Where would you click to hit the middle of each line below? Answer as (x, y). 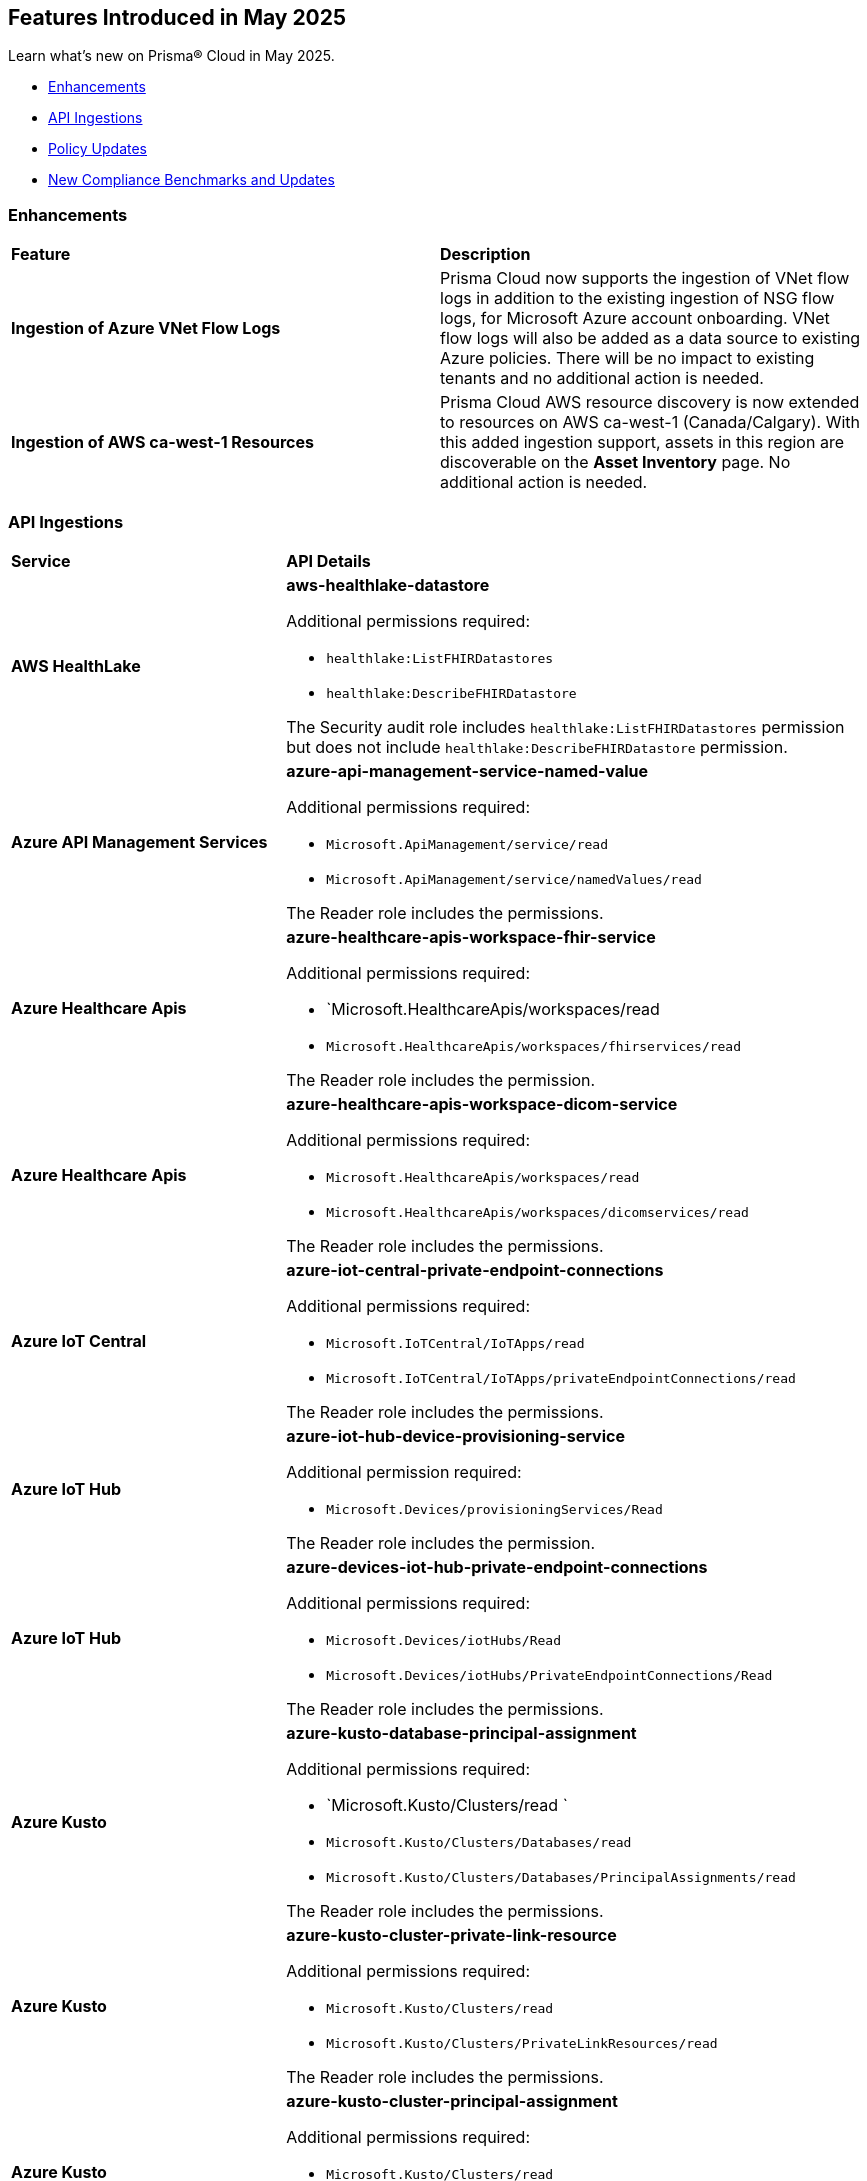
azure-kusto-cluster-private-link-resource (451, 1934)
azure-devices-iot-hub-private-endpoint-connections (497, 1566)
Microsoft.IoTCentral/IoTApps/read (455, 1343)
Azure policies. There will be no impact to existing (627, 358)
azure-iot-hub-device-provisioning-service (455, 1435)
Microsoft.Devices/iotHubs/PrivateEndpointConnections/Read (549, 1675)
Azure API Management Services (139, 841)
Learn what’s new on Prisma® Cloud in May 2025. (171, 56)
